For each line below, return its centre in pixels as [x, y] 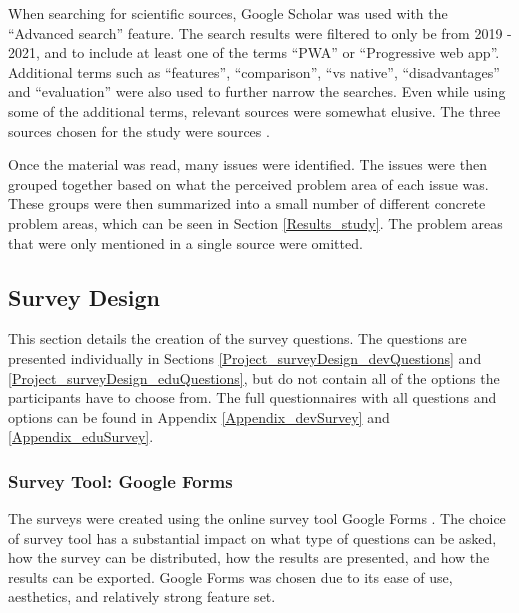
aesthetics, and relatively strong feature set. [142, 596]
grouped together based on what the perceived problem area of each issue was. [248, 183]
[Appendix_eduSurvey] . [81, 436]
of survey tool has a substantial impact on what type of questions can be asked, [252, 537]
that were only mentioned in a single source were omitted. [185, 242]
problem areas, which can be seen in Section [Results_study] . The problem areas [255, 222]
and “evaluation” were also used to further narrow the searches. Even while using [257, 91]
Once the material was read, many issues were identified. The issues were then [247, 164]
